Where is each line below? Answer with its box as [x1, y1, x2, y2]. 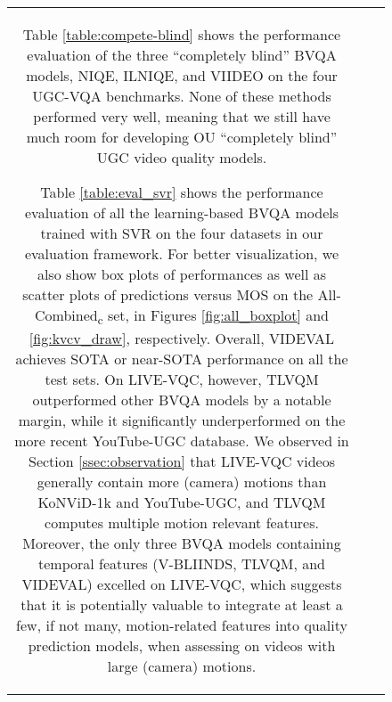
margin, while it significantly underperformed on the [18, 410, 346, 431]
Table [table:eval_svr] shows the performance [40, 182, 323, 202]
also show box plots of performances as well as [37, 264, 327, 284]
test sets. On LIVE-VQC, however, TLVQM [45, 369, 319, 390]
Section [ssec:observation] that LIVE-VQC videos [29, 451, 335, 472]
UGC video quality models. [96, 147, 267, 167]
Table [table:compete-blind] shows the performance [22, 24, 341, 45]
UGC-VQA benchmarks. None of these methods [32, 86, 331, 106]
